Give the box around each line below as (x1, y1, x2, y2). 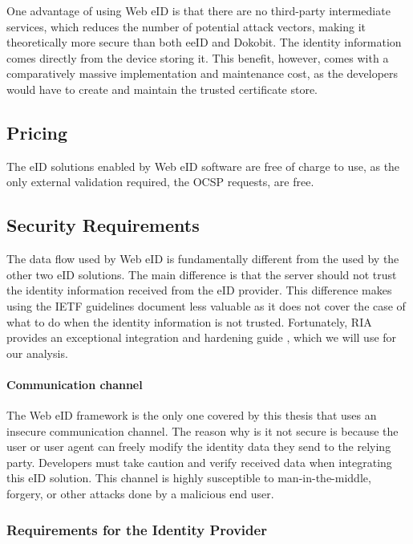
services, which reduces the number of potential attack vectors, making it (6, 18, 366, 35)
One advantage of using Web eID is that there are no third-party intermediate (6, 2, 391, 18)
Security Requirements (6, 213, 200, 237)
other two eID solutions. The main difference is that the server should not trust (6, 266, 397, 282)
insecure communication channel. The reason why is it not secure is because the (6, 422, 399, 439)
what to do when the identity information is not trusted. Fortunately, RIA (6, 313, 372, 330)
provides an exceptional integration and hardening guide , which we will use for (6, 329, 397, 346)
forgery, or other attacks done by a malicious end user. (6, 485, 274, 502)
